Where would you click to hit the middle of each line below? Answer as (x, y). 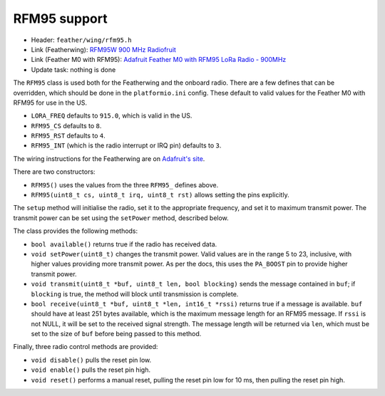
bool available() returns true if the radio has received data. (124, 244)
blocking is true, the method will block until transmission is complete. (135, 294)
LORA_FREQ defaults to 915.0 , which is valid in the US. (112, 116)
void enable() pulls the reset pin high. (91, 370)
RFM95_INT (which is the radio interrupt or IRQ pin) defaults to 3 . (126, 145)
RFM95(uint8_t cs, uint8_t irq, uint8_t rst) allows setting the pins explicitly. (160, 195)
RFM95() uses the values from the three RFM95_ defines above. (125, 184)
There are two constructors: (54, 172)
